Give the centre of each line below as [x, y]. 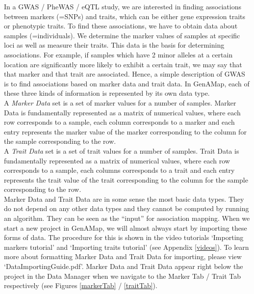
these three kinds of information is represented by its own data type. [107, 93]
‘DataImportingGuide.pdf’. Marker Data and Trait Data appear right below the [124, 266]
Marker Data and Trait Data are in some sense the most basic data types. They [124, 199]
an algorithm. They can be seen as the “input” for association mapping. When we [127, 218]
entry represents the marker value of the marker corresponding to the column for [125, 131]
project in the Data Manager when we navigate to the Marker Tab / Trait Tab [122, 276]
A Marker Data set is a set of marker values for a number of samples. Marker [120, 102]
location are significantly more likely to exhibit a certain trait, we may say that [123, 64]
